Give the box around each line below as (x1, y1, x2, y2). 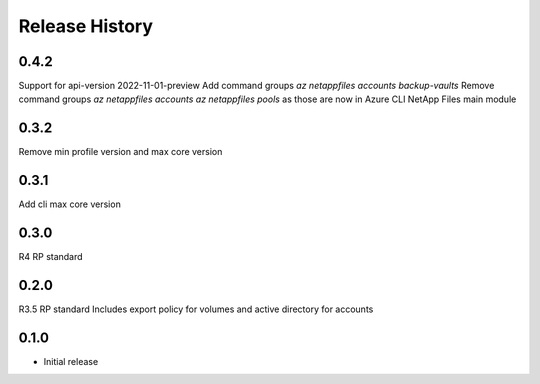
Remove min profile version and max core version (18, 146, 223, 158)
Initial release (43, 355, 99, 367)
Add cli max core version (18, 198, 122, 210)
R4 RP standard (18, 251, 84, 263)
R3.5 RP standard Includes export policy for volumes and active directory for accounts (18, 303, 374, 315)
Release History (18, 15, 154, 37)
